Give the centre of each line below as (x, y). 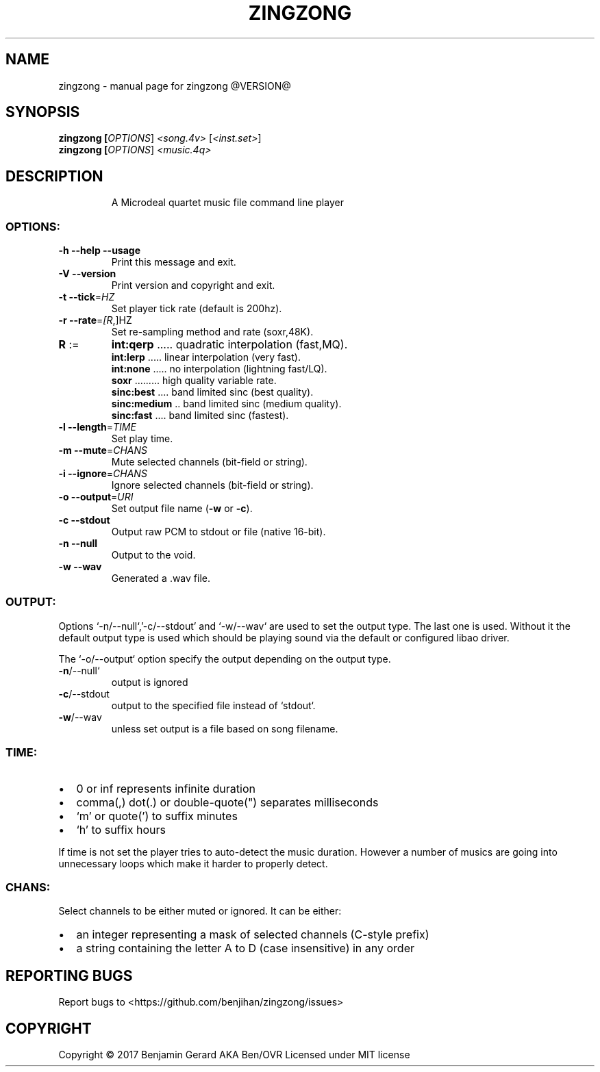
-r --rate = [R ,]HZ (95, 320)
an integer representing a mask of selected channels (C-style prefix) (253, 935)
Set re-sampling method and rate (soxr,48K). (212, 332)
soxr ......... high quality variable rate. (194, 381)
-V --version (87, 274)
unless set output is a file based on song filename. (225, 728)
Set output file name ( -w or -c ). (182, 509)
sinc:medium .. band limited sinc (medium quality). (226, 404)
